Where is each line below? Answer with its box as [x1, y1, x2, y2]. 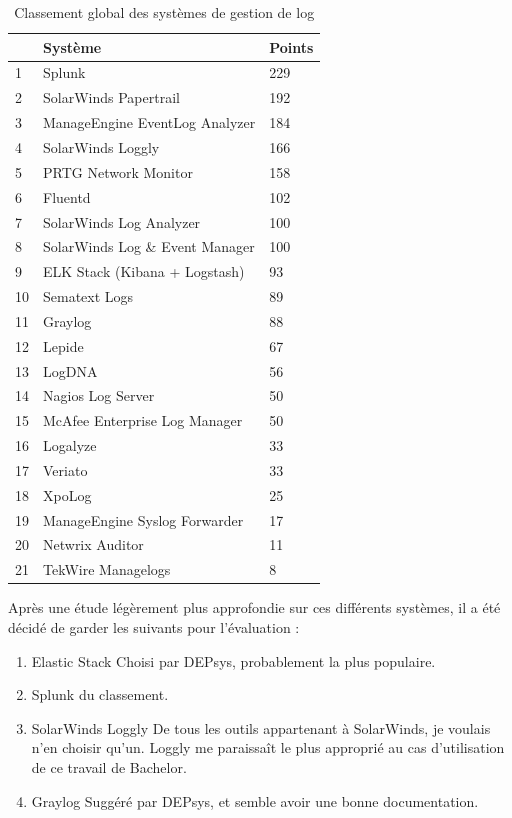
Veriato [43, 459, 88, 480]
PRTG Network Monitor [43, 161, 193, 182]
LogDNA [43, 360, 98, 381]
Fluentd [43, 186, 91, 207]
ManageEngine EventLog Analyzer [43, 112, 256, 133]
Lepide [43, 335, 84, 356]
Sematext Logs [43, 286, 134, 307]
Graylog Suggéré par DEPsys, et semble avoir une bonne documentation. [31, 790, 479, 811]
